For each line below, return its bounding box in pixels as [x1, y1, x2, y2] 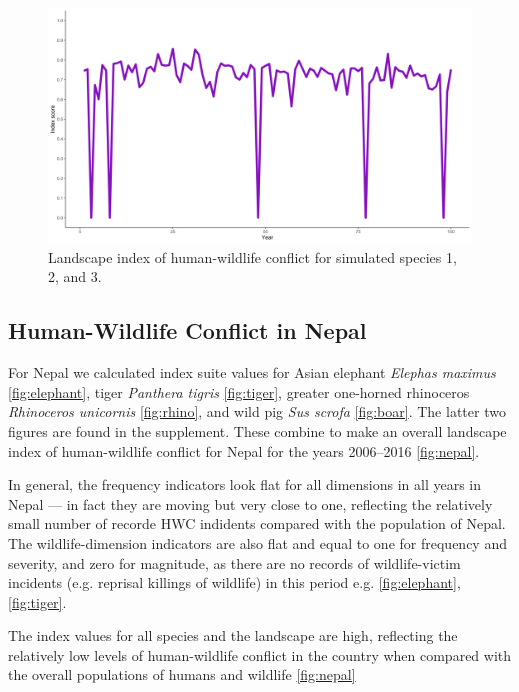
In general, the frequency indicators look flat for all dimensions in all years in [8, 474, 482, 495]
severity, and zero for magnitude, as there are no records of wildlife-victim [8, 552, 461, 573]
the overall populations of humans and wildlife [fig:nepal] [8, 664, 356, 685]
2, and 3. [48, 266, 102, 287]
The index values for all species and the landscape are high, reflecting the [8, 625, 458, 646]
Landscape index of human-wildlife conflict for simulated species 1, [48, 246, 457, 267]
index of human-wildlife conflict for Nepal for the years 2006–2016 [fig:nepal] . [8, 440, 480, 461]
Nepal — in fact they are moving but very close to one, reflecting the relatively [8, 493, 493, 514]
